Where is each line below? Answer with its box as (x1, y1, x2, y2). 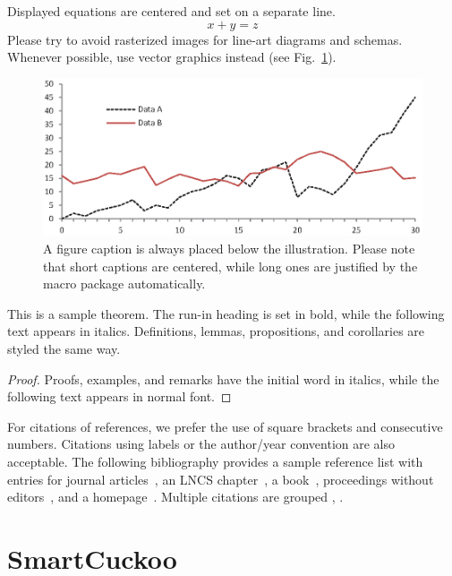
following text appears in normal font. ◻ (7, 387, 232, 406)
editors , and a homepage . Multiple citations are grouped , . (7, 487, 344, 506)
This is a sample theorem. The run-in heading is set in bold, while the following (7, 304, 445, 322)
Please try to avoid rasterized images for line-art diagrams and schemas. (7, 30, 403, 48)
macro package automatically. (43, 274, 206, 293)
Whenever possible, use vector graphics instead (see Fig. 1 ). (7, 47, 337, 66)
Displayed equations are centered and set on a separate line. (7, 2, 336, 20)
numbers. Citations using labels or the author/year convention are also (7, 434, 396, 453)
